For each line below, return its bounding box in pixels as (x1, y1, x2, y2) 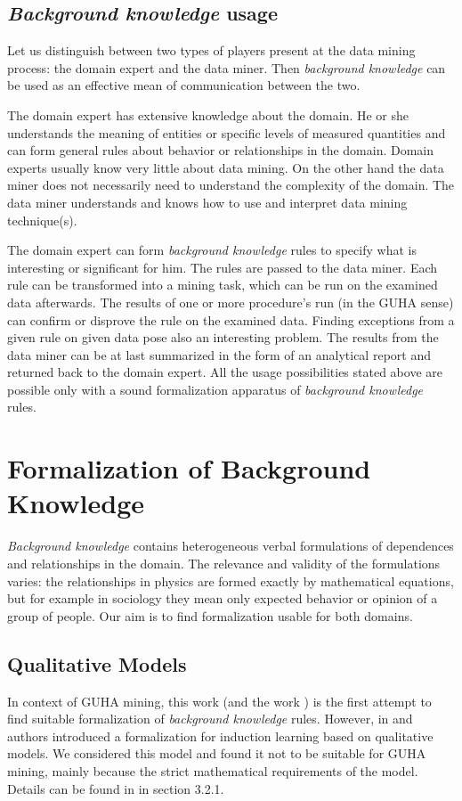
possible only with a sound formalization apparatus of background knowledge (7, 380, 424, 398)
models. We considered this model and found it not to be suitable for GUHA (7, 744, 426, 763)
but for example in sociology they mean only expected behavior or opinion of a (7, 589, 438, 608)
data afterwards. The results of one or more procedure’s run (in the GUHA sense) (7, 292, 454, 311)
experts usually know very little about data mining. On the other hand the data (7, 158, 444, 176)
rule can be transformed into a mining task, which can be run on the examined (7, 275, 438, 294)
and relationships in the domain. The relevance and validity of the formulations (7, 553, 441, 572)
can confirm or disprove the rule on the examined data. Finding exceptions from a (7, 310, 455, 329)
